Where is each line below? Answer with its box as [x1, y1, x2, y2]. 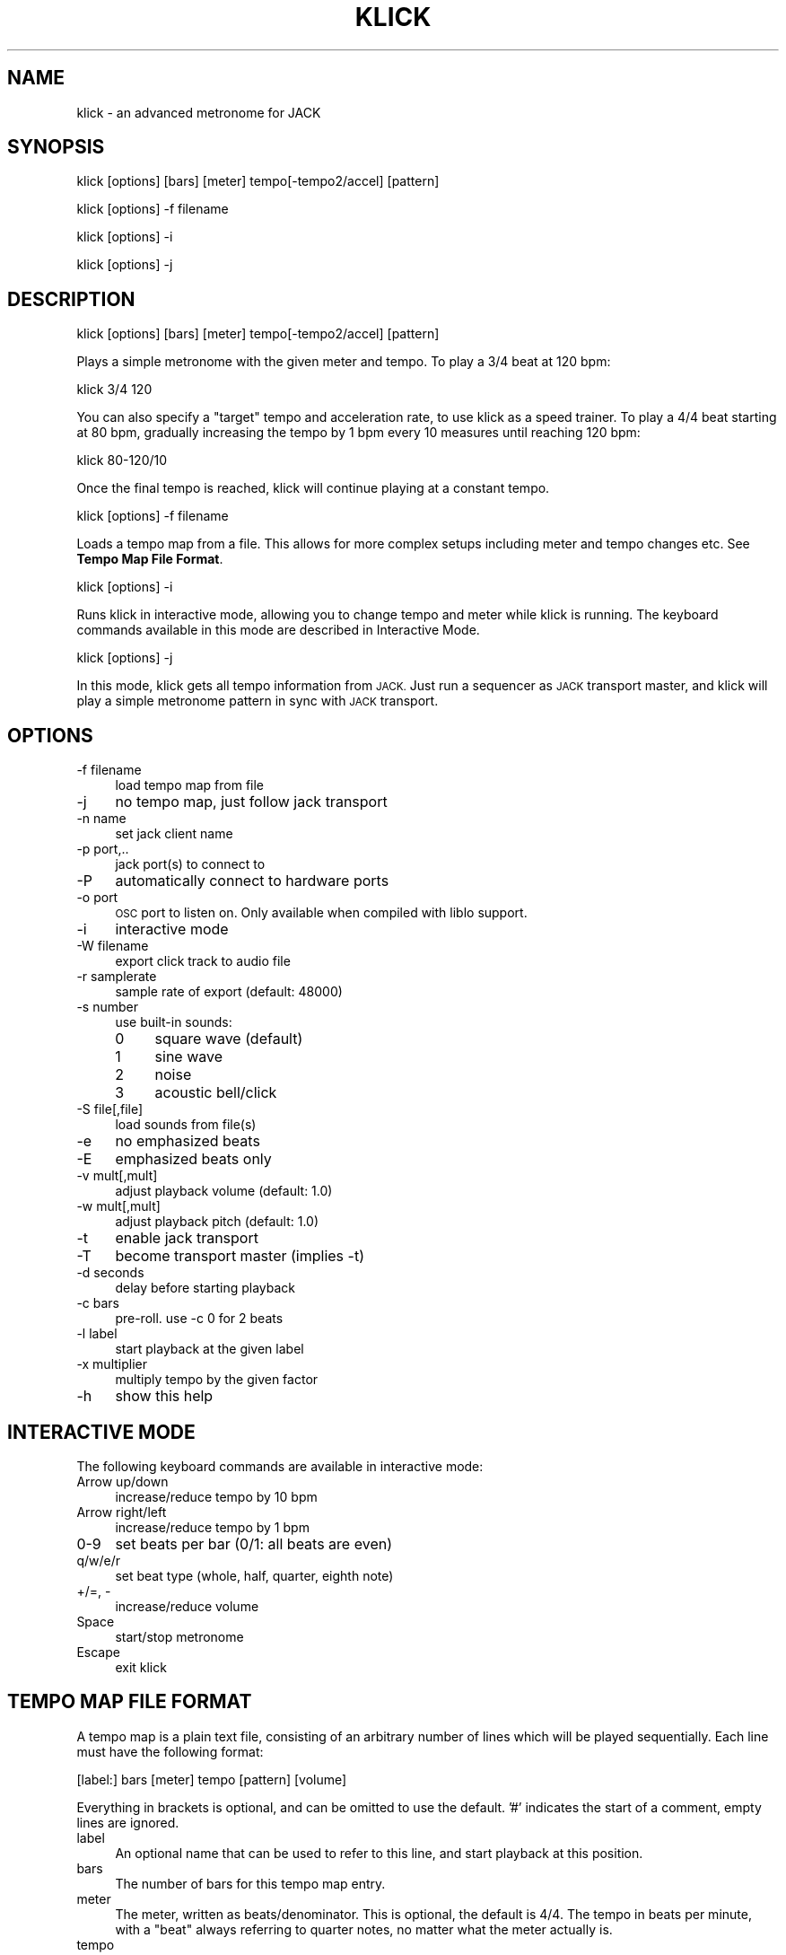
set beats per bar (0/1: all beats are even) [115, 1534, 392, 1553]
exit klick [115, 1659, 167, 1675]
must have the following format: [76, 1743, 264, 1759]
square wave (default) [154, 1030, 303, 1048]
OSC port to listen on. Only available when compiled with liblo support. [115, 905, 528, 921]
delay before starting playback [115, 1280, 295, 1296]
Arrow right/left [76, 1504, 167, 1520]
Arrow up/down [76, 1473, 169, 1489]
